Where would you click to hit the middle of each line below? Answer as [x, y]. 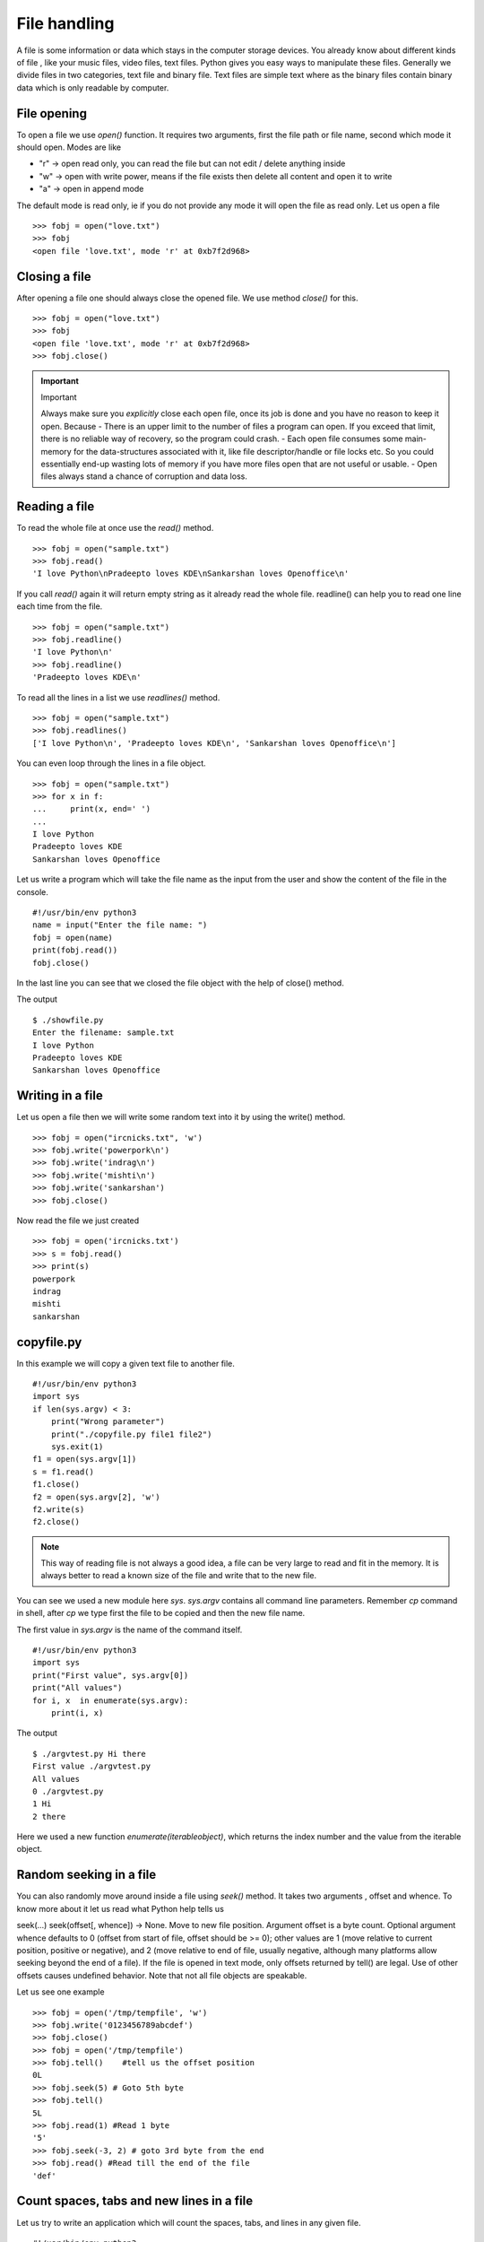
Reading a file [56, 507]
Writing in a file [60, 1095]
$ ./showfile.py [68, 1020]
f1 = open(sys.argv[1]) [85, 1459]
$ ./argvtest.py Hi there [90, 1754]
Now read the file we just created [78, 1221]
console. [33, 891]
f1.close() [56, 1485]
